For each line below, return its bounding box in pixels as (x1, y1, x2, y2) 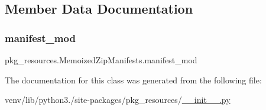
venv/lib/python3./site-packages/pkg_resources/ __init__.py (5, 93, 231, 106)
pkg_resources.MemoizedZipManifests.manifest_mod (5, 54, 197, 66)
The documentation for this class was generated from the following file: (5, 73, 262, 86)
